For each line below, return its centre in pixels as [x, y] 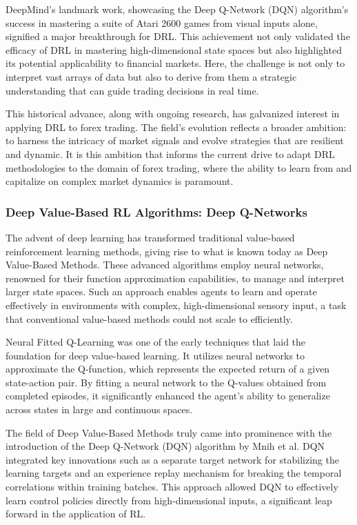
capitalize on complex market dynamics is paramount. [120, 181]
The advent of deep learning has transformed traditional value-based [150, 237]
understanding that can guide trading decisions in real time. [132, 90]
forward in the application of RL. [76, 514]
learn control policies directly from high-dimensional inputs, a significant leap [169, 500]
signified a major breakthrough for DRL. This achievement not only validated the [178, 36]
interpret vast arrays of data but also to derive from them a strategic [151, 76]
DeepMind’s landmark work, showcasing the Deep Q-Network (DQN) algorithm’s [177, 9]
